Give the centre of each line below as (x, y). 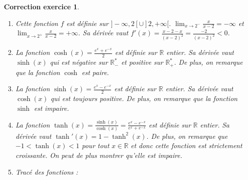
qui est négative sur (79, 62)
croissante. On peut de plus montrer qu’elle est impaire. (99, 155)
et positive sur (142, 62)
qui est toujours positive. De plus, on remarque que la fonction (144, 98)
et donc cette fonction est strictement (187, 145)
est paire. (95, 72)
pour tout (96, 145)
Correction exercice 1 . (42, 6)
